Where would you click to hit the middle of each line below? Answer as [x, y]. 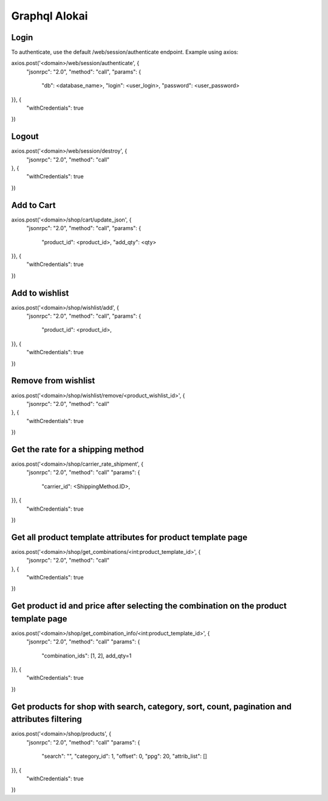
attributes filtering [46, 719]
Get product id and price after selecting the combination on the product [149, 606]
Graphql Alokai [50, 16]
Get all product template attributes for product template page [129, 537]
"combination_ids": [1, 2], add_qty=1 [87, 656]
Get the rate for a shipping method [77, 449]
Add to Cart [33, 205]
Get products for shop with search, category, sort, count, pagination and [151, 706]
